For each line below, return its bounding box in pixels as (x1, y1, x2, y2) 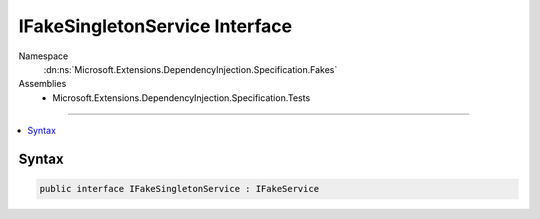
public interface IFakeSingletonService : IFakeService (39, 183, 320, 195)
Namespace (18, 50, 69, 62)
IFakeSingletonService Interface (18, 15, 293, 37)
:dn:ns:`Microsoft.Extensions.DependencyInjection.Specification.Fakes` (43, 63, 338, 75)
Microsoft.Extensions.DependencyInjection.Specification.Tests (52, 91, 311, 104)
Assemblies (18, 78, 67, 90)
